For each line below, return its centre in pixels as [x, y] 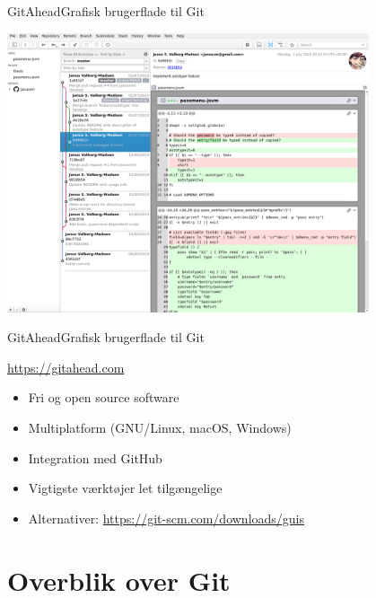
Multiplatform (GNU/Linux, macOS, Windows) [160, 428]
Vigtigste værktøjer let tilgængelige [125, 488]
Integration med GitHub [95, 457]
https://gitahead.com [66, 367]
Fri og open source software [104, 397]
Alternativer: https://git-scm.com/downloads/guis [166, 518]
